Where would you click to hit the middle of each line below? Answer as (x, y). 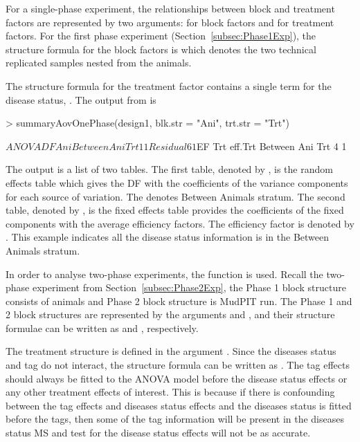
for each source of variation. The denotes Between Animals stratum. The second (175, 196)
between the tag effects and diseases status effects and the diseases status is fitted (179, 405)
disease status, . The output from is (81, 99)
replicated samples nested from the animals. (99, 63)
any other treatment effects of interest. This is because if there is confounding (170, 392)
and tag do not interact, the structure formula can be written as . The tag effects (178, 365)
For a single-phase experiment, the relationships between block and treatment (170, 8)
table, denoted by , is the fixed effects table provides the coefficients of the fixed (175, 210)
